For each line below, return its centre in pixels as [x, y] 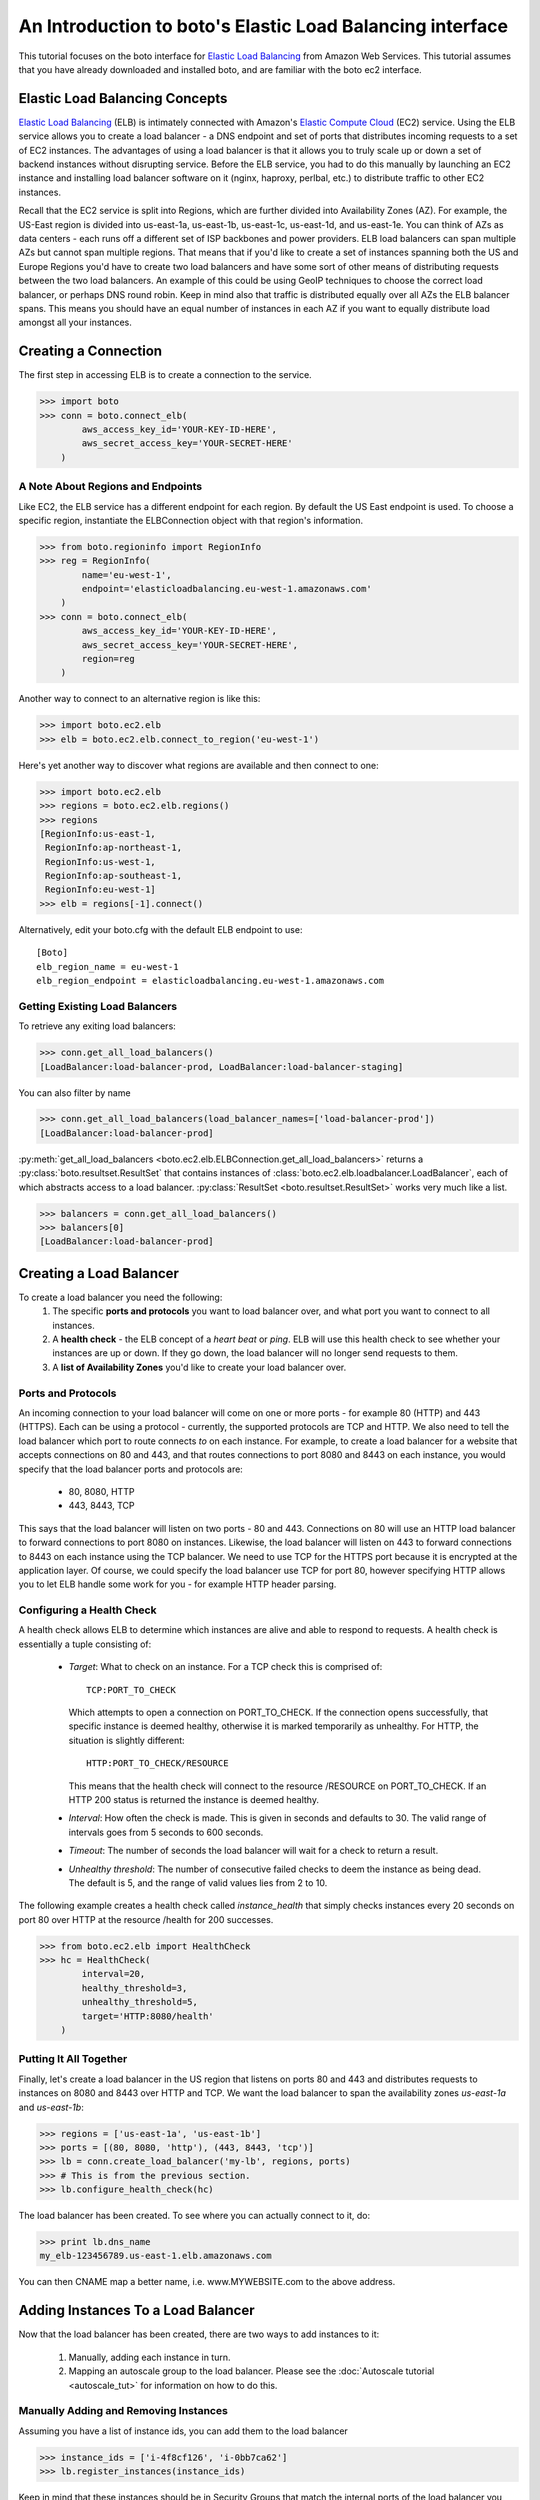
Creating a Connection [90, 351]
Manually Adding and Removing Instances [123, 2411]
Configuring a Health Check [87, 1610]
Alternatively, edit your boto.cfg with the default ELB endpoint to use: [160, 929]
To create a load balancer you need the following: [120, 1297]
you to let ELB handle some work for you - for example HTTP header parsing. [177, 1584]
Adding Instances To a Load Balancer [136, 2310]
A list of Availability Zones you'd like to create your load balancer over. [199, 1367]
